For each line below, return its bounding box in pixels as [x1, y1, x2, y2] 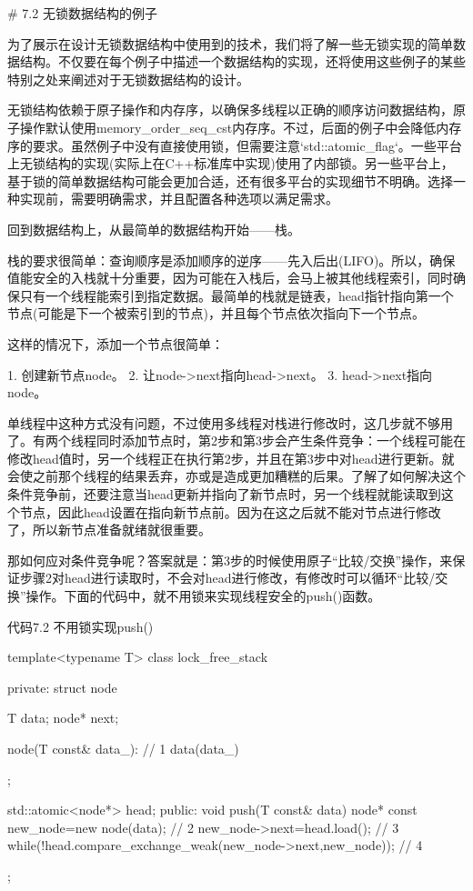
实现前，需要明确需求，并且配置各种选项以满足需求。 [19, 189, 338, 208]
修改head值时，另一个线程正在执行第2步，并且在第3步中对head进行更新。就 [7, 448, 455, 467]
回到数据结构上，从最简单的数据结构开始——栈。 [7, 219, 300, 238]
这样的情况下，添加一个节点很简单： [7, 334, 224, 353]
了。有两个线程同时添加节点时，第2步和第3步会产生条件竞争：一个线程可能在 [7, 431, 466, 450]
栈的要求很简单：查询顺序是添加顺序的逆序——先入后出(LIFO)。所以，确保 [7, 250, 456, 269]
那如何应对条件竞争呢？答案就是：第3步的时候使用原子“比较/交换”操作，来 [7, 550, 453, 569]
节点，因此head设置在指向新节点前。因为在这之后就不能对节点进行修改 [19, 502, 441, 521]
